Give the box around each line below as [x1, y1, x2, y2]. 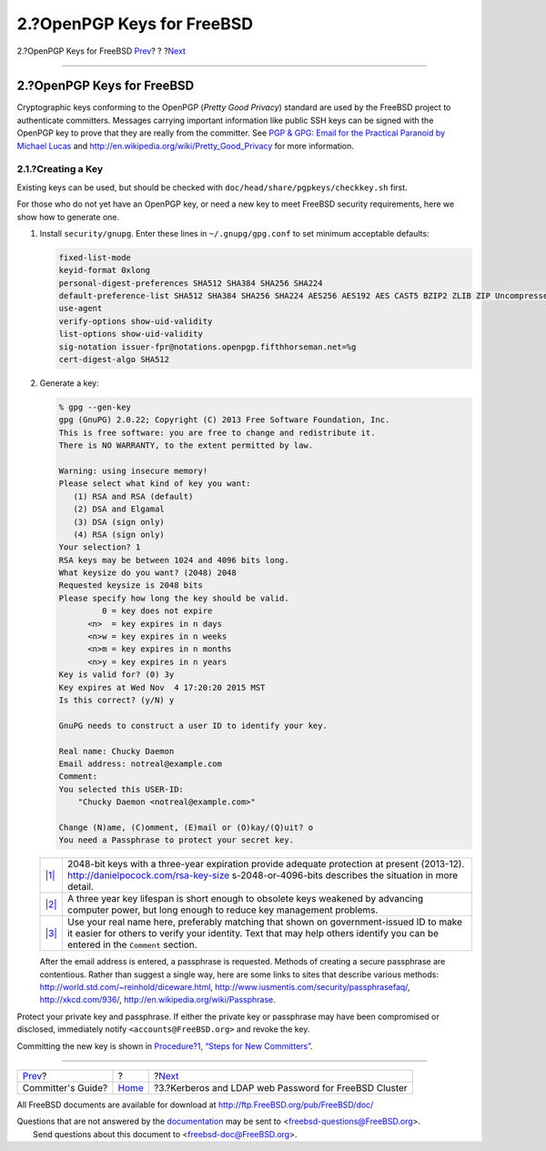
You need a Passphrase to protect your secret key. [58, 835, 295, 845]
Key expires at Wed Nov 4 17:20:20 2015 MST [58, 682, 266, 692]
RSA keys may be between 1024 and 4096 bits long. [58, 555, 290, 565]
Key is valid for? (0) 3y [58, 670, 175, 680]
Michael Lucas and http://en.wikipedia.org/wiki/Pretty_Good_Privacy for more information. [16, 140, 355, 151]
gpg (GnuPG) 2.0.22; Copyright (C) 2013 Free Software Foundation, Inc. [58, 415, 390, 425]
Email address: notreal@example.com [58, 758, 223, 769]
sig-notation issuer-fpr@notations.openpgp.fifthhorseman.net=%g [58, 341, 357, 352]
